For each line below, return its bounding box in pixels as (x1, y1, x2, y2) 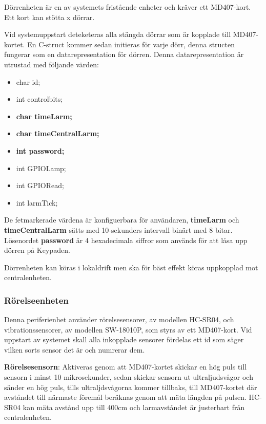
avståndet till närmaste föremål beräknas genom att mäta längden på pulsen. (4, 392, 247, 402)
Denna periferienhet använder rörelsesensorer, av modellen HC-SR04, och (4, 314, 234, 325)
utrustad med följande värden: (4, 59, 99, 69)
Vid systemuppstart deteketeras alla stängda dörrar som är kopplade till (4, 29, 231, 40)
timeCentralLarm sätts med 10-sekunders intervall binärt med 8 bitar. (4, 224, 233, 235)
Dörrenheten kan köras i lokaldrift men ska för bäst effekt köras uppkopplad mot (4, 262, 258, 272)
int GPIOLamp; (16, 162, 66, 173)
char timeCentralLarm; (16, 128, 99, 139)
